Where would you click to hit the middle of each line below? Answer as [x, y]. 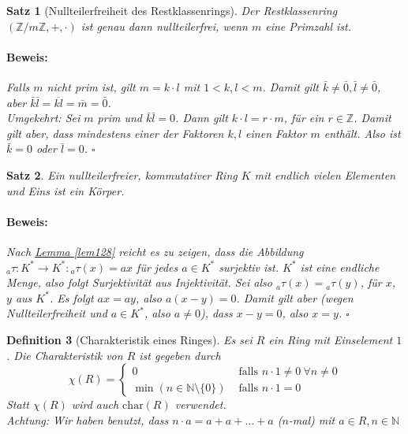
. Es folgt [71, 297]
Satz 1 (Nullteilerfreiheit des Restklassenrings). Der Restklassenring [172, 10]
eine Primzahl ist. [309, 26]
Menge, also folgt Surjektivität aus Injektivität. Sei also [139, 282]
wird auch [95, 404]
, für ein [304, 118]
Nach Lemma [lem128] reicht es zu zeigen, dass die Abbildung [155, 251]
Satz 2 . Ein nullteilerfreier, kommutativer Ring [122, 174]
